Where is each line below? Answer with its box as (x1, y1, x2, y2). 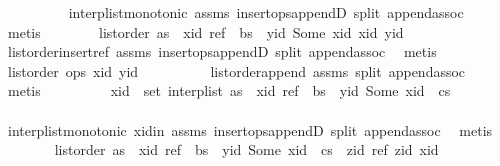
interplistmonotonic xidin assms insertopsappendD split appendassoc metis (7, 119, 493, 140)
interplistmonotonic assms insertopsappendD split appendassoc (68, 2, 464, 22)
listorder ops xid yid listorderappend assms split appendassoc (7, 60, 466, 81)
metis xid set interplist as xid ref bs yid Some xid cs (7, 80, 451, 101)
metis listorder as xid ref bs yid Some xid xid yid (7, 21, 404, 42)
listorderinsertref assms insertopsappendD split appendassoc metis (7, 41, 437, 62)
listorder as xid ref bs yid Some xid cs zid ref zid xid (54, 139, 439, 160)
